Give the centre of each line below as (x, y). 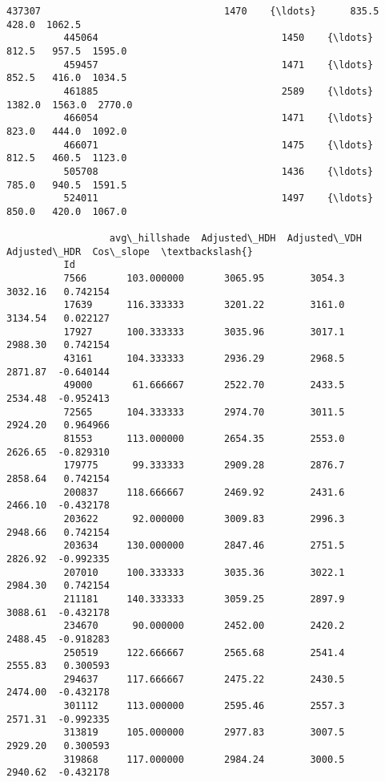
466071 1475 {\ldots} (219, 145)
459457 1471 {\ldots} (219, 65)
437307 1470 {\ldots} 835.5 (193, 11)
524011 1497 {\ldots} (219, 199)
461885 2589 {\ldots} (219, 91)
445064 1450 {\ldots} (219, 38)
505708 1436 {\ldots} (219, 171)
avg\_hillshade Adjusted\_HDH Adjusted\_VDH (235, 239)
